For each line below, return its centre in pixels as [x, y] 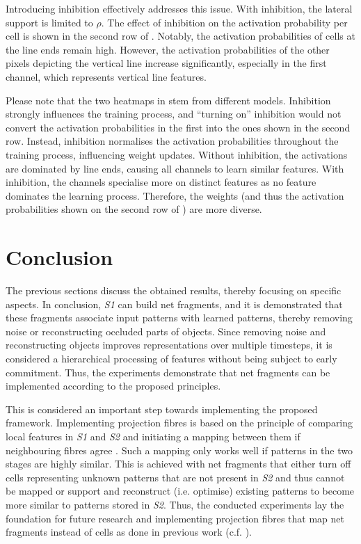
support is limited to [49, 22]
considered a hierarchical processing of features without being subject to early [171, 358]
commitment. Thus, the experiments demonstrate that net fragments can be [168, 372]
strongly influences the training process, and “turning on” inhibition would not [174, 114]
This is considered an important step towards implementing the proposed [162, 409]
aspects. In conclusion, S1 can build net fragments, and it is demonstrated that [174, 304]
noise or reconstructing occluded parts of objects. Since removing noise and [166, 331]
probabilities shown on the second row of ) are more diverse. [134, 209]
